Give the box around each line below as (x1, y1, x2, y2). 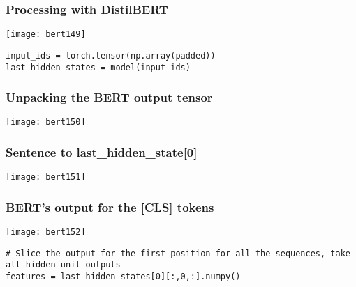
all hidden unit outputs (6, 260, 121, 270)
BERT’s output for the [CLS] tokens (6, 198, 214, 215)
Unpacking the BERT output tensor (6, 88, 213, 106)
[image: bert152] (6, 227, 86, 238)
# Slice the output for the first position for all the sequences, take (6, 248, 350, 258)
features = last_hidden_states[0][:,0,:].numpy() (6, 272, 241, 282)
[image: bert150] (6, 117, 86, 127)
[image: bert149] (6, 29, 86, 40)
